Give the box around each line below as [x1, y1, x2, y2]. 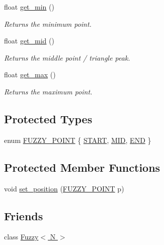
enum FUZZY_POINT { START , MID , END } [4, 134, 151, 145]
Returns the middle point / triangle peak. [4, 52, 130, 63]
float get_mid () [4, 35, 54, 46]
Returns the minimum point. [4, 18, 92, 29]
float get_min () [4, 2, 54, 12]
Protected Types [4, 111, 93, 126]
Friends [4, 208, 43, 223]
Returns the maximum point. [4, 86, 93, 96]
